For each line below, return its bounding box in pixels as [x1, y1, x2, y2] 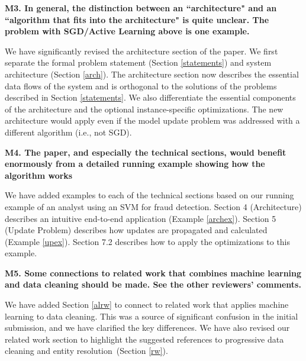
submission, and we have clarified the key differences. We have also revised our [5, 321, 290, 334]
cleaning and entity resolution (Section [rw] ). [5, 344, 168, 357]
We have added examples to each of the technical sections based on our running [5, 189, 294, 201]
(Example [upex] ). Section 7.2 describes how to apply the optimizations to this [5, 235, 291, 247]
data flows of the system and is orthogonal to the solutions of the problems [5, 79, 277, 92]
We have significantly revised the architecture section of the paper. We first [5, 44, 278, 57]
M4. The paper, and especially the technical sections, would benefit [5, 146, 286, 158]
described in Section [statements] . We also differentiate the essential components [5, 91, 296, 104]
